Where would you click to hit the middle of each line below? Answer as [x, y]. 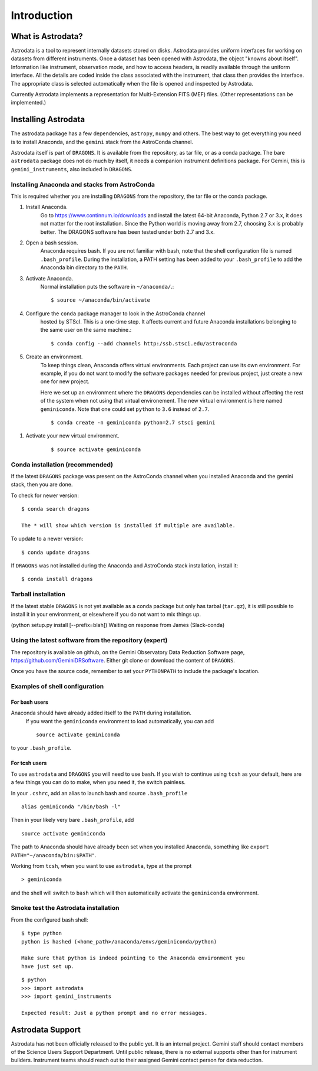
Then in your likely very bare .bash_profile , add [72, 820]
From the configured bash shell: [49, 920]
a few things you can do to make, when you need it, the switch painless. [98, 782]
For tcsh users [29, 763]
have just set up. [48, 966]
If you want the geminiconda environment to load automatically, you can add [120, 721]
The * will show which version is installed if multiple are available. [128, 525]
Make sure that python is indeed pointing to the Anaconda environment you [133, 958]
